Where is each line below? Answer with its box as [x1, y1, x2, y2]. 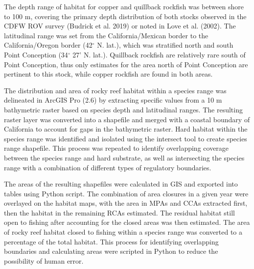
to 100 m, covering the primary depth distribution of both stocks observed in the [4, 11, 247, 21]
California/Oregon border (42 [4, 40, 92, 50]
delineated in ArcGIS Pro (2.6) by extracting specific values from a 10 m [4, 95, 222, 105]
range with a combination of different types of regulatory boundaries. [4, 162, 211, 172]
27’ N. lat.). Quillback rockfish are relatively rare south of [72, 49, 246, 59]
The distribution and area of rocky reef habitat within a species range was [4, 85, 227, 95]
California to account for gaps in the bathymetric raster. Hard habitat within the [4, 124, 248, 134]
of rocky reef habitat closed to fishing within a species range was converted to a [4, 227, 243, 237]
